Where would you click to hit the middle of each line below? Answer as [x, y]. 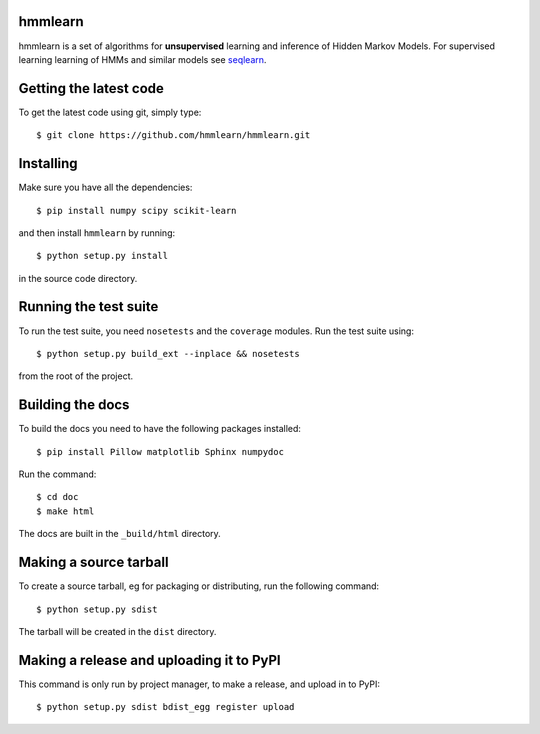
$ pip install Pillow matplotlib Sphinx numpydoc [160, 451]
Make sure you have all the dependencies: [105, 187]
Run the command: [57, 474]
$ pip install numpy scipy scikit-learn [136, 210]
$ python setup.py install [102, 256]
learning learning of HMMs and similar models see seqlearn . [142, 59]
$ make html [65, 511]
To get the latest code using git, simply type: [110, 112]
